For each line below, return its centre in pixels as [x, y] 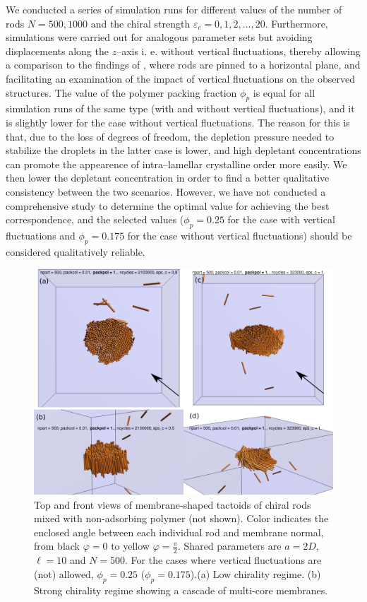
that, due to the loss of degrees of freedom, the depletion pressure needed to [170, 136]
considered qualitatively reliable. [76, 251]
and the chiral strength [140, 23]
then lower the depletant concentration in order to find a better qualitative [168, 178]
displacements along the [57, 51]
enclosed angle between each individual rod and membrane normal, [179, 532]
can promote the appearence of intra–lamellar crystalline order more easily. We [176, 164]
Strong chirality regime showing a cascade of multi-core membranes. [181, 590]
